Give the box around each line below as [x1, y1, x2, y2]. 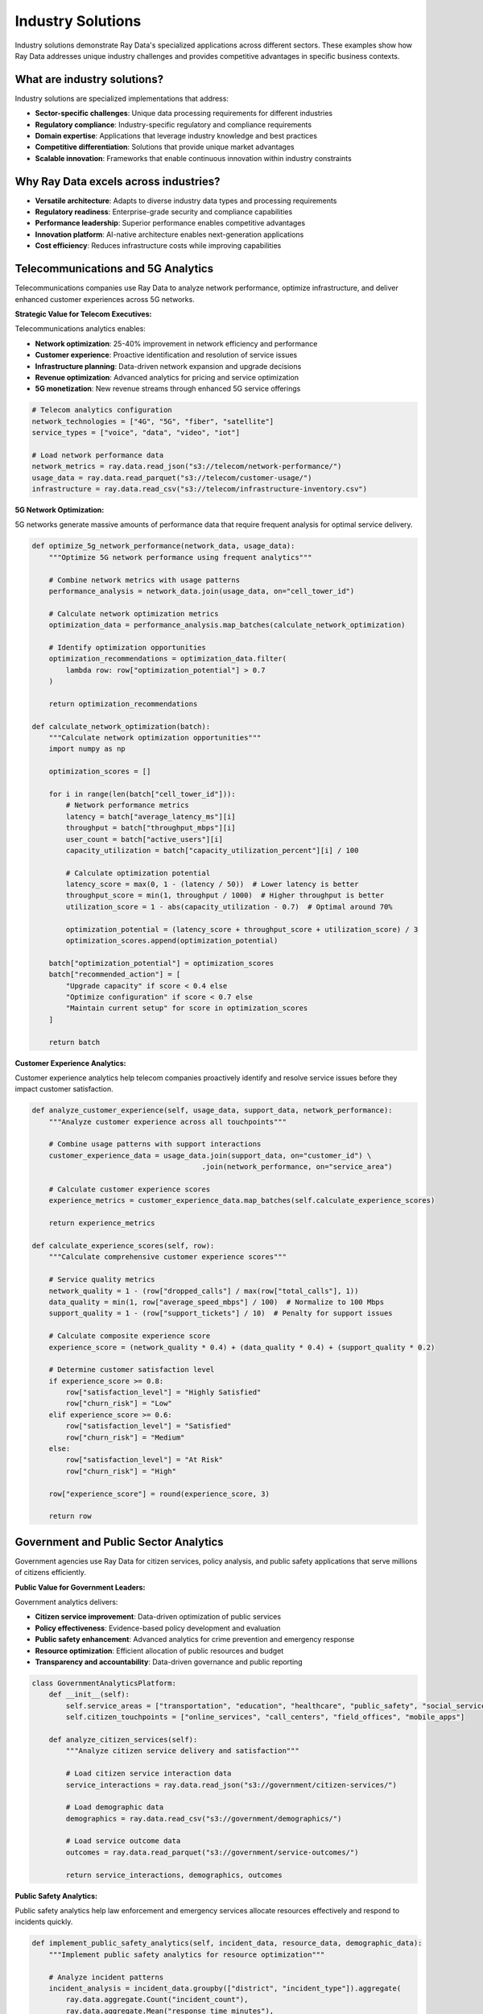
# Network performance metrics [65, 801, 189, 810]
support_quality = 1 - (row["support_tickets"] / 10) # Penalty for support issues [48, 1309, 394, 1318]
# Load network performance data [31, 450, 164, 459]
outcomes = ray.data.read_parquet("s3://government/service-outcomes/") [65, 1847, 359, 1857]
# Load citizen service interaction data [65, 1769, 232, 1778]
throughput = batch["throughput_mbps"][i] [65, 823, 237, 833]
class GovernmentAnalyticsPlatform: [31, 1678, 177, 1688]
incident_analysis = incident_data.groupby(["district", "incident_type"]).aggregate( [48, 1983, 402, 1993]
